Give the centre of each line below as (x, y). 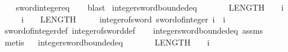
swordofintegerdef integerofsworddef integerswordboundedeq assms (134, 30)
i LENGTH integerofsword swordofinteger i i (123, 19)
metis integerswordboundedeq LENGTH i (107, 42)
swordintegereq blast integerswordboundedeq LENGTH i (150, 7)
